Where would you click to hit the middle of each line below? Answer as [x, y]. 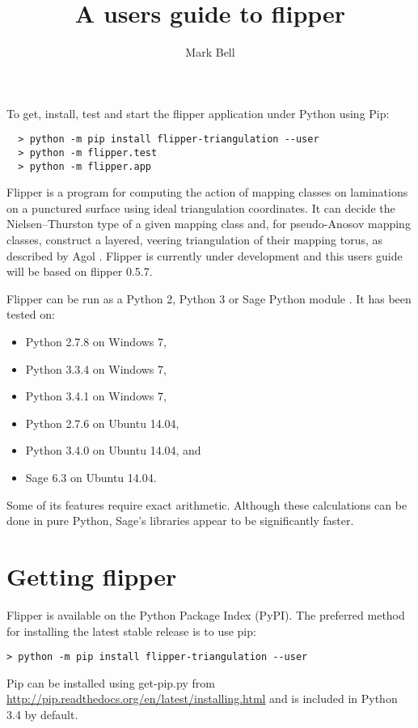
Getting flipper [92, 576]
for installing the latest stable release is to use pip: [131, 631]
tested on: [31, 314]
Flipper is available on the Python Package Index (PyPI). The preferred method [206, 614]
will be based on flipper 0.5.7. [80, 271]
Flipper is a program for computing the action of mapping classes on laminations [207, 192]
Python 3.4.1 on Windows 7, [96, 396]
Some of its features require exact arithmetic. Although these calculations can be [207, 504]
